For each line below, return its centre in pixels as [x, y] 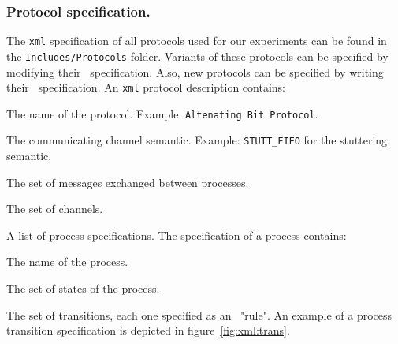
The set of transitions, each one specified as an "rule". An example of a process [199, 314]
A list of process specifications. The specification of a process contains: [177, 235]
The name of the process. [67, 262]
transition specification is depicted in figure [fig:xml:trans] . [148, 330]
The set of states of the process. [83, 288]
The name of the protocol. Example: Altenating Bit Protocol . [162, 113]
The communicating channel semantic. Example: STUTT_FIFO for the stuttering [197, 140]
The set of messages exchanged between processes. [128, 182]
